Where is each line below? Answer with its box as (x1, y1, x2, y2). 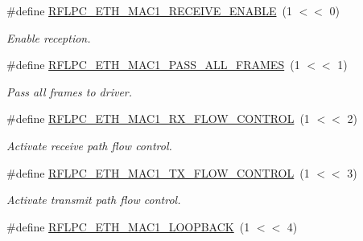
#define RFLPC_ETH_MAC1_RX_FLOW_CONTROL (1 (6, 110, 310, 127)
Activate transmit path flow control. (6, 191, 181, 208)
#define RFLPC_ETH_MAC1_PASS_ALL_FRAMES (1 (6, 56, 300, 73)
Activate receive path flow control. (6, 137, 172, 153)
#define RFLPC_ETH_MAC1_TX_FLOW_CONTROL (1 (6, 164, 310, 181)
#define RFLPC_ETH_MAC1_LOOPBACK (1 (6, 218, 250, 235)
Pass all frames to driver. (6, 83, 133, 100)
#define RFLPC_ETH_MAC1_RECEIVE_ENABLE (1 (6, 2, 292, 18)
